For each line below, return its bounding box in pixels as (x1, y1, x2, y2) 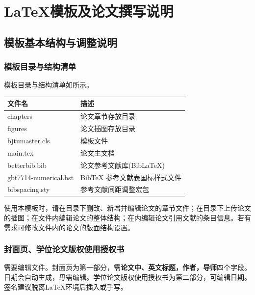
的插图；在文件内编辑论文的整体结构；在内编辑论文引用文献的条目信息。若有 (4, 213, 251, 223)
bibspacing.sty (7, 184, 50, 194)
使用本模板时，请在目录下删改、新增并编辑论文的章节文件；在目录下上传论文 (4, 203, 251, 213)
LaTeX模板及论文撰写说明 (4, 1, 174, 21)
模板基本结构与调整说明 (4, 34, 117, 50)
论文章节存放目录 (80, 111, 136, 121)
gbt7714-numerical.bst (7, 172, 74, 182)
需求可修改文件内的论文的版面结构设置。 (4, 222, 134, 232)
